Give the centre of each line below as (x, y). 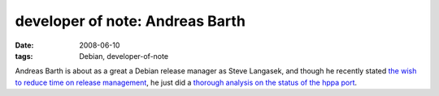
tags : (24, 56)
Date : (24, 45)
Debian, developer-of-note (124, 56)
